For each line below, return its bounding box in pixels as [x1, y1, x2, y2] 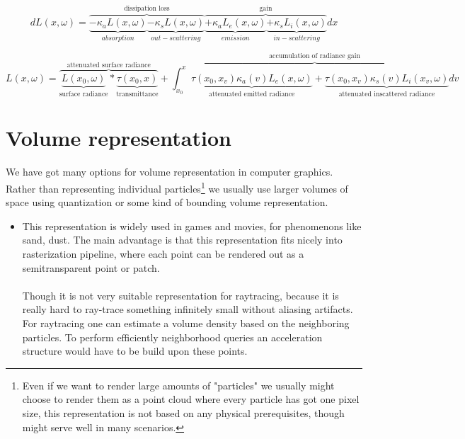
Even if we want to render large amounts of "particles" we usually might [22, 377, 335, 392]
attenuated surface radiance [67, 61, 151, 69]
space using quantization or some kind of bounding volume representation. [6, 195, 328, 210]
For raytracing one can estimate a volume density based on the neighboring [22, 315, 350, 330]
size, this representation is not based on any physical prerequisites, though [22, 405, 345, 420]
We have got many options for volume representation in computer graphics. [6, 164, 333, 179]
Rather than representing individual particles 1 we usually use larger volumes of [6, 178, 348, 195]
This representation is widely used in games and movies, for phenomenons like [22, 218, 362, 233]
